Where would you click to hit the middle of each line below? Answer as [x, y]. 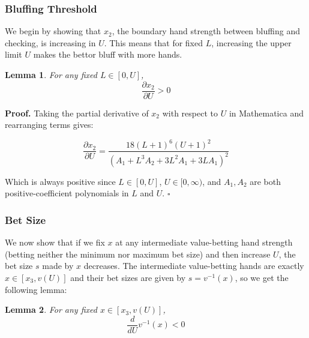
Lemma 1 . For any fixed [51, 74]
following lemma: [36, 289]
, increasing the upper [251, 42]
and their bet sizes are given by [128, 277]
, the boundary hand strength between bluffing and [206, 31]
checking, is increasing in [50, 42]
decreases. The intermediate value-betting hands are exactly [194, 266]
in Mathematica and [266, 113]
